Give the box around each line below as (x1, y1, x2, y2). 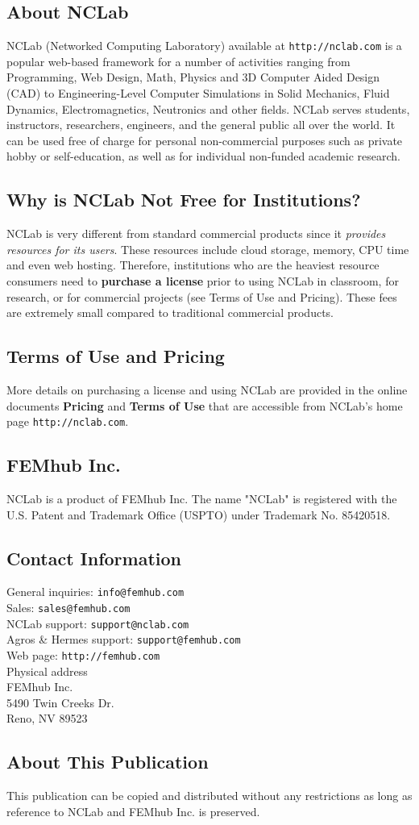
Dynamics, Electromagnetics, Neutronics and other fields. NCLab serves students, (6, 100, 410, 117)
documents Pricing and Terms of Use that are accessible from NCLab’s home (6, 397, 403, 414)
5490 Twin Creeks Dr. (6, 694, 114, 710)
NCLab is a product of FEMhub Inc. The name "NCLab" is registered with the (6, 490, 397, 507)
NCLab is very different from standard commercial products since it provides (6, 225, 386, 242)
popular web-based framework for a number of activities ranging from (6, 52, 351, 69)
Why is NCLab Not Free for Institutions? (6, 187, 361, 212)
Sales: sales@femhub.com (6, 599, 131, 616)
